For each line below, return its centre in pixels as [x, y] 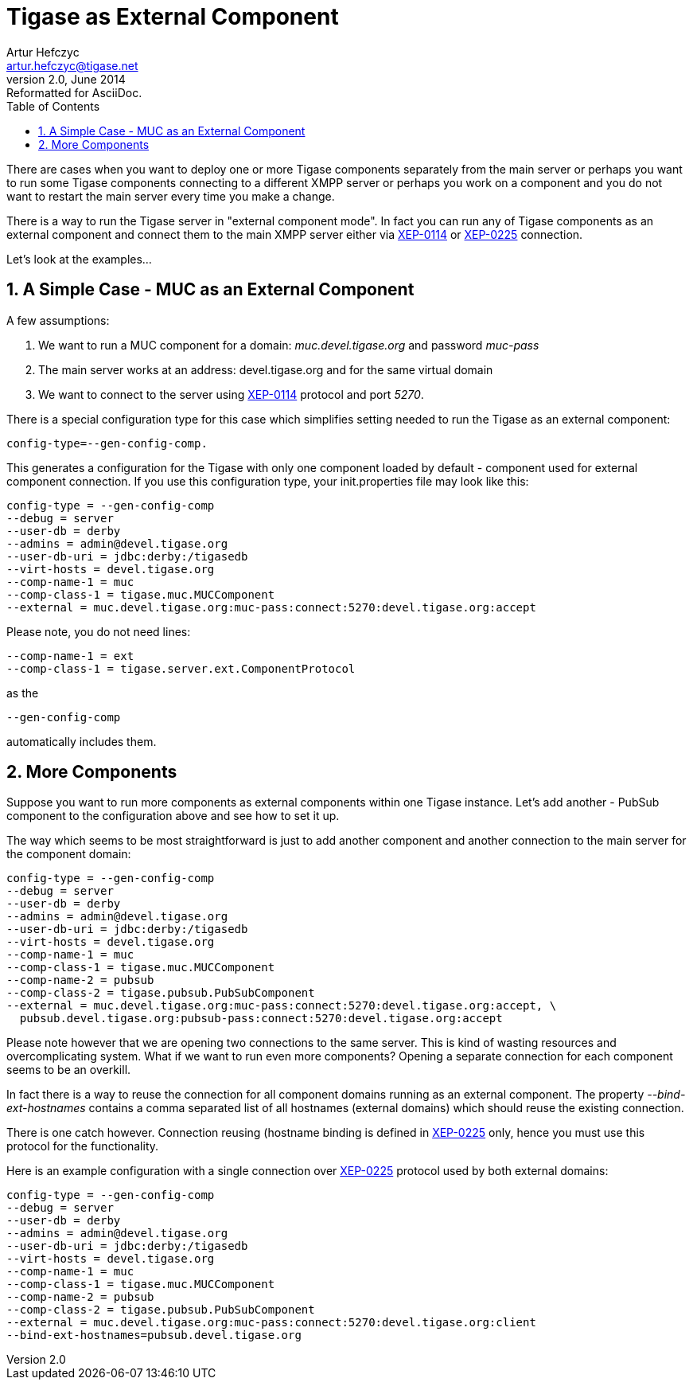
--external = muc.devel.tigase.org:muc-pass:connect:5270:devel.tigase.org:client [271, 1323]
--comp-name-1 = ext [70, 656]
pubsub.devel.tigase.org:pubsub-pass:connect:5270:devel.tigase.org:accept [261, 1019]
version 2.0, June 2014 [66, 79]
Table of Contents [53, 106]
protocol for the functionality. [83, 1146]
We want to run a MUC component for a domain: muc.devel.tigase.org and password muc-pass [289, 345]
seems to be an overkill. [69, 1070]
